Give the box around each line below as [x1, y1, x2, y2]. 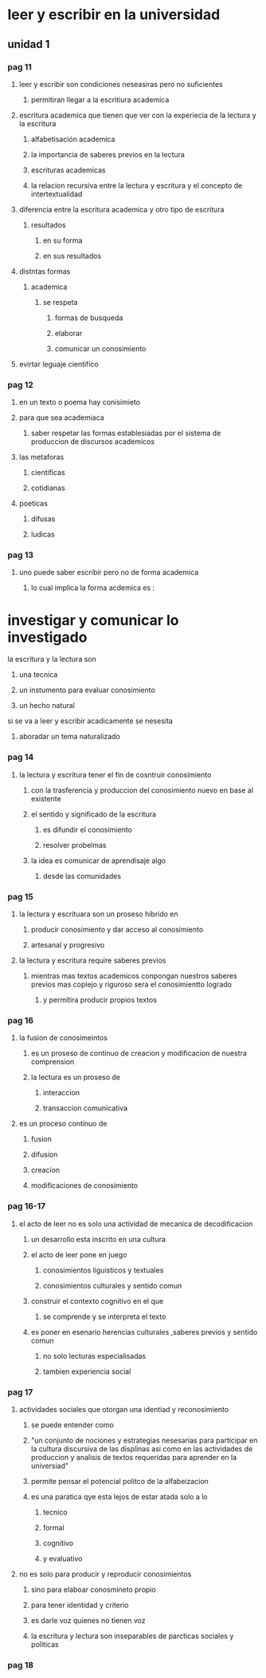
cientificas [30, 468, 65, 477]
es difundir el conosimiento [42, 825, 132, 834]
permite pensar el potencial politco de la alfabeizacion [30, 1476, 209, 1486]
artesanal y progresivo [30, 940, 105, 949]
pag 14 [7, 752, 34, 763]
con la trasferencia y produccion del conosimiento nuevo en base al [30, 785, 254, 795]
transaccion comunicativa [42, 1103, 128, 1113]
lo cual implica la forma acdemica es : [30, 583, 155, 592]
